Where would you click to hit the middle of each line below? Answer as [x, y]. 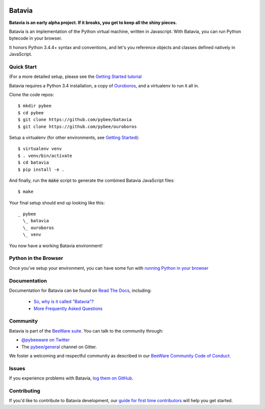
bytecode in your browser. [36, 38]
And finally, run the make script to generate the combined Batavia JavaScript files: [92, 180]
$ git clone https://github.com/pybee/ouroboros [77, 127]
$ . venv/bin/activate [45, 155]
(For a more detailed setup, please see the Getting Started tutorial [75, 77]
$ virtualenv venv [40, 149]
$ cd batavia [33, 163]
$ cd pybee [31, 113]
